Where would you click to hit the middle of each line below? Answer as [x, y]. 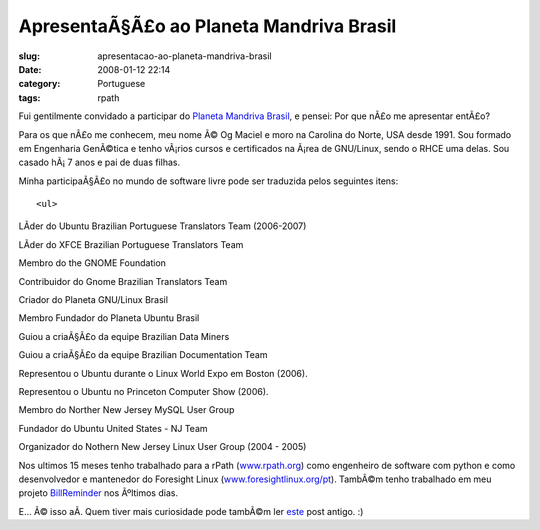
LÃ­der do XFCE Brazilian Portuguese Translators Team [131, 244]
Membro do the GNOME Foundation [92, 263]
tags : [29, 97]
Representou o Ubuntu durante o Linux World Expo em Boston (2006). [163, 373]
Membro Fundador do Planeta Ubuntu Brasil [109, 318]
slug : [29, 56]
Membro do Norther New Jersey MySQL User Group [126, 410]
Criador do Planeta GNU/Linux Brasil [93, 300]
